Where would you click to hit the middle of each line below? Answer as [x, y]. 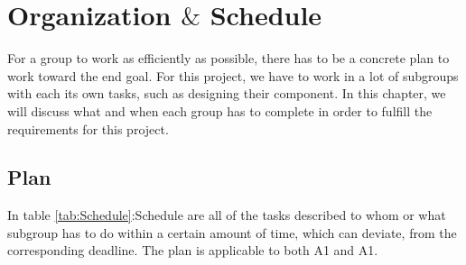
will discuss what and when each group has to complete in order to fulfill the [220, 110]
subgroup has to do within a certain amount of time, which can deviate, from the [232, 232]
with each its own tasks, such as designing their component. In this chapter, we [227, 93]
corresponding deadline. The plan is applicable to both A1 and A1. [193, 250]
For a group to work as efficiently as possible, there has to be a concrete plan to [228, 58]
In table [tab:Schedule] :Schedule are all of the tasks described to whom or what [227, 215]
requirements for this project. [88, 128]
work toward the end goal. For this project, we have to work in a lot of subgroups [233, 75]
